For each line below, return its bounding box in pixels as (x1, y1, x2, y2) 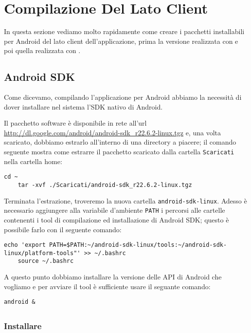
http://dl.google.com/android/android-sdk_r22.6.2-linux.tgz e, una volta (4, 127, 221, 137)
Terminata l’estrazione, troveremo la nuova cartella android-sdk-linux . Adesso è (4, 195, 247, 205)
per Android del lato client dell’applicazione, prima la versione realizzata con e (4, 36, 238, 46)
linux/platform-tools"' (4, 249, 81, 257)
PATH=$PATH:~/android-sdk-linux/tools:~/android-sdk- (49, 241, 227, 249)
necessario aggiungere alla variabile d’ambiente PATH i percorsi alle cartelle (4, 205, 225, 215)
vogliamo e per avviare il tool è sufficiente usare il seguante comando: (4, 281, 211, 291)
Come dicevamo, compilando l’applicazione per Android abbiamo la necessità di (4, 92, 242, 102)
